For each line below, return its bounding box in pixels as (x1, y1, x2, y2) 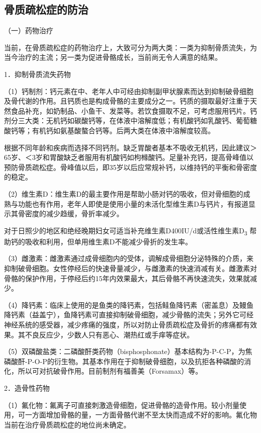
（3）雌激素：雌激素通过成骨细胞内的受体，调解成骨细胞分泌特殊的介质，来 (4, 253, 253, 264)
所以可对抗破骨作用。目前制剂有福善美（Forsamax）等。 (18, 366, 203, 376)
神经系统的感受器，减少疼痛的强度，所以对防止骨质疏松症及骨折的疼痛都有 (4, 319, 250, 329)
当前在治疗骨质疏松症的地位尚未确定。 (4, 419, 130, 429)
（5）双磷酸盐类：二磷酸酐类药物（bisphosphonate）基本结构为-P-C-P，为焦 (4, 346, 252, 357)
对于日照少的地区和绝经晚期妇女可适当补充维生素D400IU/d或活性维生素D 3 (4, 225, 247, 237)
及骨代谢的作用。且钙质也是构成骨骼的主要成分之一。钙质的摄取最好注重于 (4, 96, 250, 106)
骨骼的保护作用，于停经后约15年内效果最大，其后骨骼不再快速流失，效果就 (4, 273, 250, 283)
